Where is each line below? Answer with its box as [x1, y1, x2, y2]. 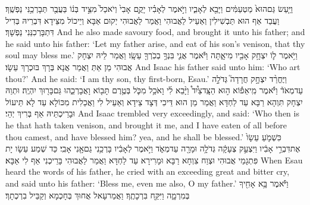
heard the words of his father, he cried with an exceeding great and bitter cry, [5, 165, 290, 178]
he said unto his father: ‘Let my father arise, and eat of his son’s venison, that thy [5, 37, 305, 49]
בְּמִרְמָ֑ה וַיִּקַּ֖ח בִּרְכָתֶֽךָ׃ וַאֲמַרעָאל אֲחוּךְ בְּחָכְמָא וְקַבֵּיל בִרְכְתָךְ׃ [5, 188, 190, 201]
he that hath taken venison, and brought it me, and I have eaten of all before [5, 118, 287, 131]
